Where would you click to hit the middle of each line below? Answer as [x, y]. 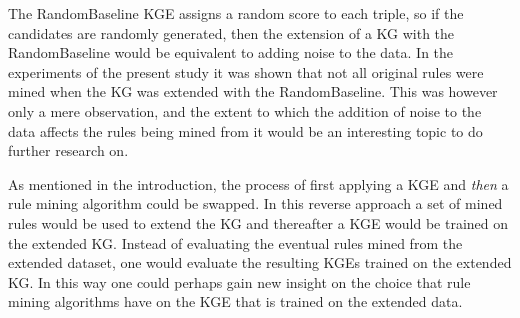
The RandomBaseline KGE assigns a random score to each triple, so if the [236, 13]
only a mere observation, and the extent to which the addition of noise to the [245, 110]
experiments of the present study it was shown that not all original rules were [246, 71]
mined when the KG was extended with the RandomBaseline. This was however [253, 91]
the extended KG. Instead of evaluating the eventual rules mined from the [235, 242]
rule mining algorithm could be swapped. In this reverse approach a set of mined [255, 203]
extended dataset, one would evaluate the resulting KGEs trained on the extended [260, 262]
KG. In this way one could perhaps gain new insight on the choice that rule [239, 281]
